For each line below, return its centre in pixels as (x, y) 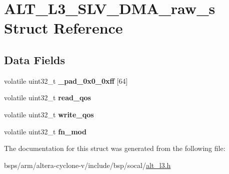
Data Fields (35, 59)
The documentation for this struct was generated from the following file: (115, 148)
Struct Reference (63, 28)
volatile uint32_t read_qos (47, 98)
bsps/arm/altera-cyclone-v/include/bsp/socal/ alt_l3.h (87, 165)
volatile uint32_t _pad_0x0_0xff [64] (66, 80)
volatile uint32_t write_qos (49, 114)
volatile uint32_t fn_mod (45, 131)
